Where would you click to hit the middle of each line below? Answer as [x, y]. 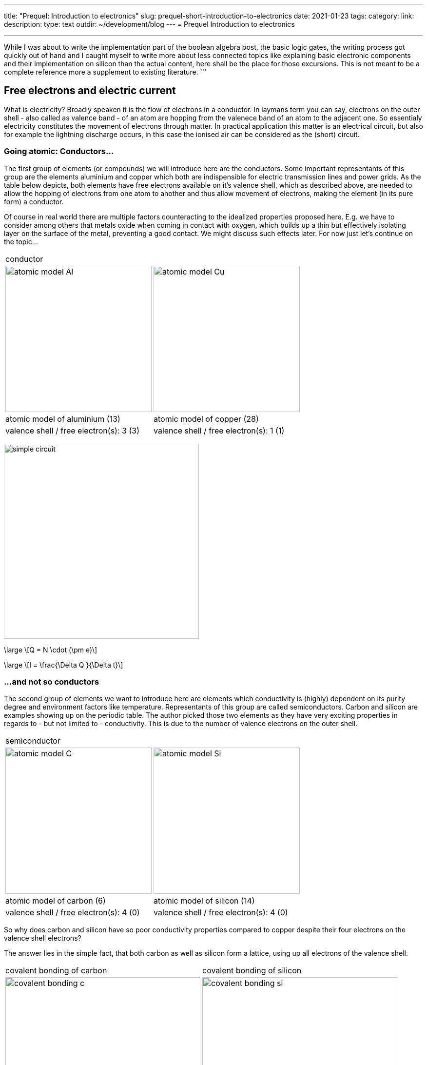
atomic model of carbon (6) [56, 901]
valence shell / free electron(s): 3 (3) [72, 430]
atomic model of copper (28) [206, 419]
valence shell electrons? [43, 938]
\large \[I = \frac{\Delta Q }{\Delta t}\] [64, 665]
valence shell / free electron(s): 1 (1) [219, 430]
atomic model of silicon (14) [204, 901]
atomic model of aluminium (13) [63, 419]
